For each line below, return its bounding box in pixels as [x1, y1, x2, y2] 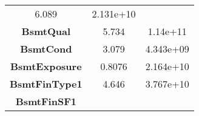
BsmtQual [21, 24, 71, 38]
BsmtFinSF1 [15, 94, 76, 108]
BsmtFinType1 [10, 77, 83, 91]
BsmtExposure [10, 59, 82, 73]
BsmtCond [20, 42, 72, 56]
